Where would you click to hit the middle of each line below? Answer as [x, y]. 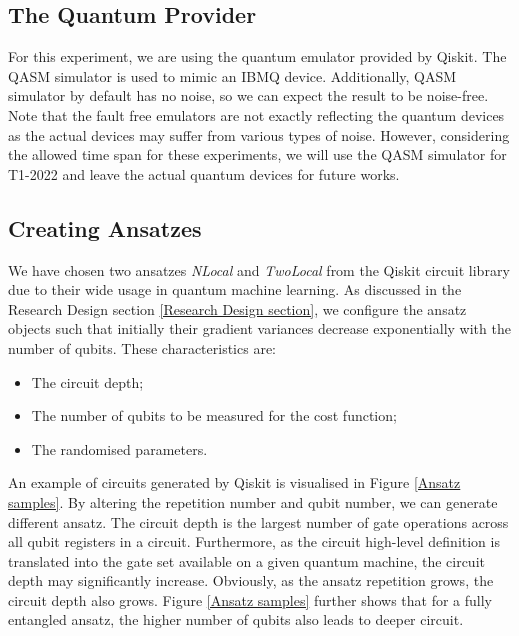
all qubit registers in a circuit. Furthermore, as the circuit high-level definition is [254, 541]
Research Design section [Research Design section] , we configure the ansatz [237, 308]
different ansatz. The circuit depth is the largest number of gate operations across [258, 521]
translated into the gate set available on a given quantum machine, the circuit [246, 560]
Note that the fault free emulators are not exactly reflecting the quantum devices [256, 114]
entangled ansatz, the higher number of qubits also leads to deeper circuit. [236, 619]
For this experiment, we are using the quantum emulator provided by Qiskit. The [257, 56]
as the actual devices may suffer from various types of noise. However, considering [259, 134]
